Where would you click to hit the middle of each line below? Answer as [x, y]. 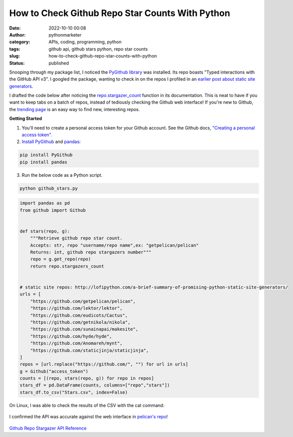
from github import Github [53, 210]
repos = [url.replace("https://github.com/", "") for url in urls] [104, 364]
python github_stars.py [49, 188]
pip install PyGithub [46, 155]
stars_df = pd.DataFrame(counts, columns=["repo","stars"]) [95, 385]
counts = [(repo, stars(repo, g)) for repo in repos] [87, 378]
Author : [17, 35]
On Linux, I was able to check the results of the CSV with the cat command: [87, 405]
